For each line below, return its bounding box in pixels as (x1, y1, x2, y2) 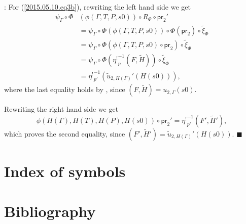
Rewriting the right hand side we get (4, 104, 119, 114)
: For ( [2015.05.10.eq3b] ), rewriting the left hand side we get (4, 2, 191, 12)
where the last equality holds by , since (4, 84, 125, 95)
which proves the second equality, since (4, 128, 125, 139)
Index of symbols (4, 161, 126, 182)
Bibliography (4, 200, 96, 221)
